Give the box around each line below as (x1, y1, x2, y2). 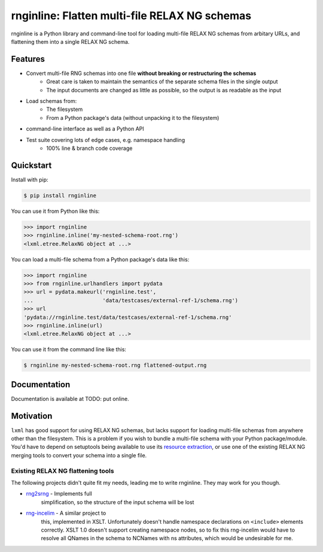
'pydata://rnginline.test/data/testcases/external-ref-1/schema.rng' (23, 313, 232, 321)
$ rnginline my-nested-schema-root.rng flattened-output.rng (23, 362, 207, 369)
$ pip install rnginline (23, 192, 97, 199)
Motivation (11, 411, 53, 421)
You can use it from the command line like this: (11, 346, 127, 353)
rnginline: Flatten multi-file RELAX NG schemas (11, 9, 251, 22)
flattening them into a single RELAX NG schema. (11, 38, 130, 45)
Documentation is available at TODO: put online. (11, 395, 130, 402)
